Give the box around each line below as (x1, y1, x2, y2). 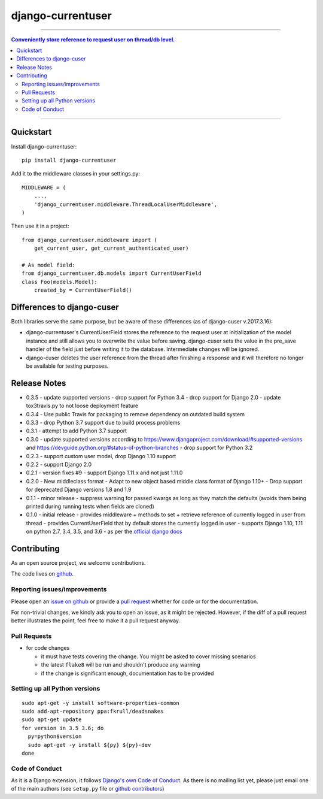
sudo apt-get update (22, 716, 82, 723)
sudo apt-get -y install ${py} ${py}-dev (28, 742, 151, 748)
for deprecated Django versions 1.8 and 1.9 (26, 486, 132, 494)
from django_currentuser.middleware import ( (22, 237, 158, 243)
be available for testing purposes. (26, 362, 109, 370)
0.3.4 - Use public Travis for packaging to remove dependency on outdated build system (26, 410, 245, 417)
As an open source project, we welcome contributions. (11, 559, 146, 566)
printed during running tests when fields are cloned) (26, 503, 155, 510)
